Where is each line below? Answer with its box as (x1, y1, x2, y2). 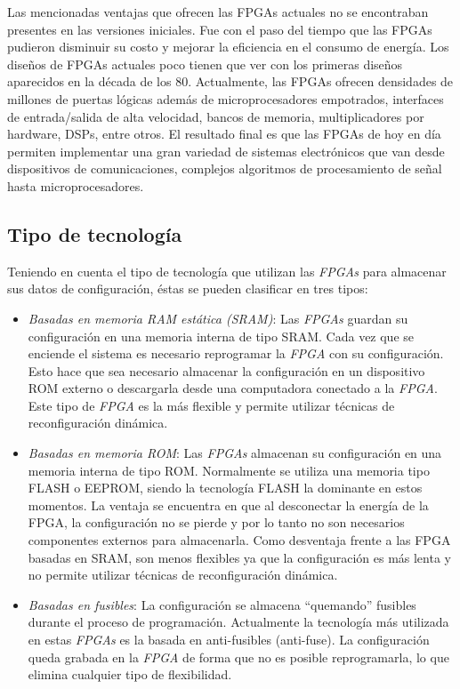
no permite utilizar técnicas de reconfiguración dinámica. (28, 565, 338, 584)
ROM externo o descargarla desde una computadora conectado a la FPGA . (28, 379, 438, 397)
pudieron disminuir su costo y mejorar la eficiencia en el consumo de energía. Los (7, 37, 449, 56)
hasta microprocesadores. (7, 176, 144, 195)
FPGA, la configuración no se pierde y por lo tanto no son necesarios (28, 513, 405, 532)
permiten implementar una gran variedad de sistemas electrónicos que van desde (7, 141, 445, 160)
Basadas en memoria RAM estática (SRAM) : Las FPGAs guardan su (28, 308, 408, 327)
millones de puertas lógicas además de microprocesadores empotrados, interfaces (7, 89, 444, 108)
